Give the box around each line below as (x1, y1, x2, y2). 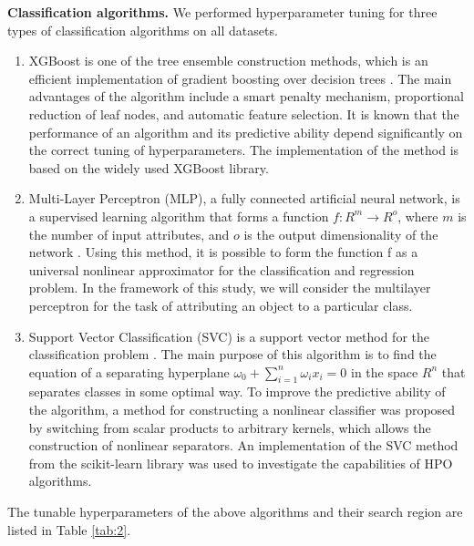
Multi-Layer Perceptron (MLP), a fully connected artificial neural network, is (28, 189, 460, 208)
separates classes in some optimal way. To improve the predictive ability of (28, 382, 446, 401)
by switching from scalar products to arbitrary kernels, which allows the (28, 417, 431, 437)
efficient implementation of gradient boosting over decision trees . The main (28, 68, 452, 88)
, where (397, 206, 438, 225)
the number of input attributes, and (28, 224, 230, 243)
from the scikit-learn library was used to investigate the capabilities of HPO (28, 453, 453, 472)
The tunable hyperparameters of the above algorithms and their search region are (7, 502, 463, 521)
